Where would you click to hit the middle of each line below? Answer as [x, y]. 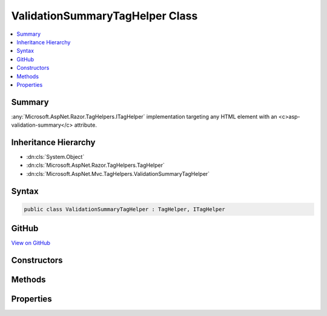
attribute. [85, 125]
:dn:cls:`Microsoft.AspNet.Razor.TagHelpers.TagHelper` [95, 165]
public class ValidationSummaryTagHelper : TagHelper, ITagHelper [124, 209]
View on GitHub [31, 243]
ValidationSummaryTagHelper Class [104, 16]
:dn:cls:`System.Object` [55, 157]
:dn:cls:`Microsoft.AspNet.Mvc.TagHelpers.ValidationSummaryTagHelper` [118, 173]
